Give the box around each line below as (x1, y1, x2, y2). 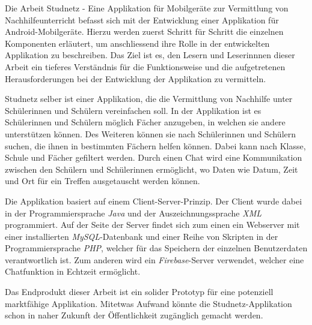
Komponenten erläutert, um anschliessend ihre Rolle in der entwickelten (5, 37, 270, 49)
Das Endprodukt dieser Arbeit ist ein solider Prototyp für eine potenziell (5, 285, 274, 298)
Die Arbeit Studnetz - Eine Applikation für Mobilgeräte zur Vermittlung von (5, 2, 289, 14)
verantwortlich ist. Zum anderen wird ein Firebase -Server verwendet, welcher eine (5, 253, 304, 266)
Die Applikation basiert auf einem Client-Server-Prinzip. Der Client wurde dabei (5, 194, 302, 207)
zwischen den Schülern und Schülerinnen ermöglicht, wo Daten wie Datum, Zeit (5, 162, 298, 175)
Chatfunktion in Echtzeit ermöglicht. (5, 265, 141, 278)
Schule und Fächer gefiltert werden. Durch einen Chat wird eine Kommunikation (5, 151, 302, 164)
